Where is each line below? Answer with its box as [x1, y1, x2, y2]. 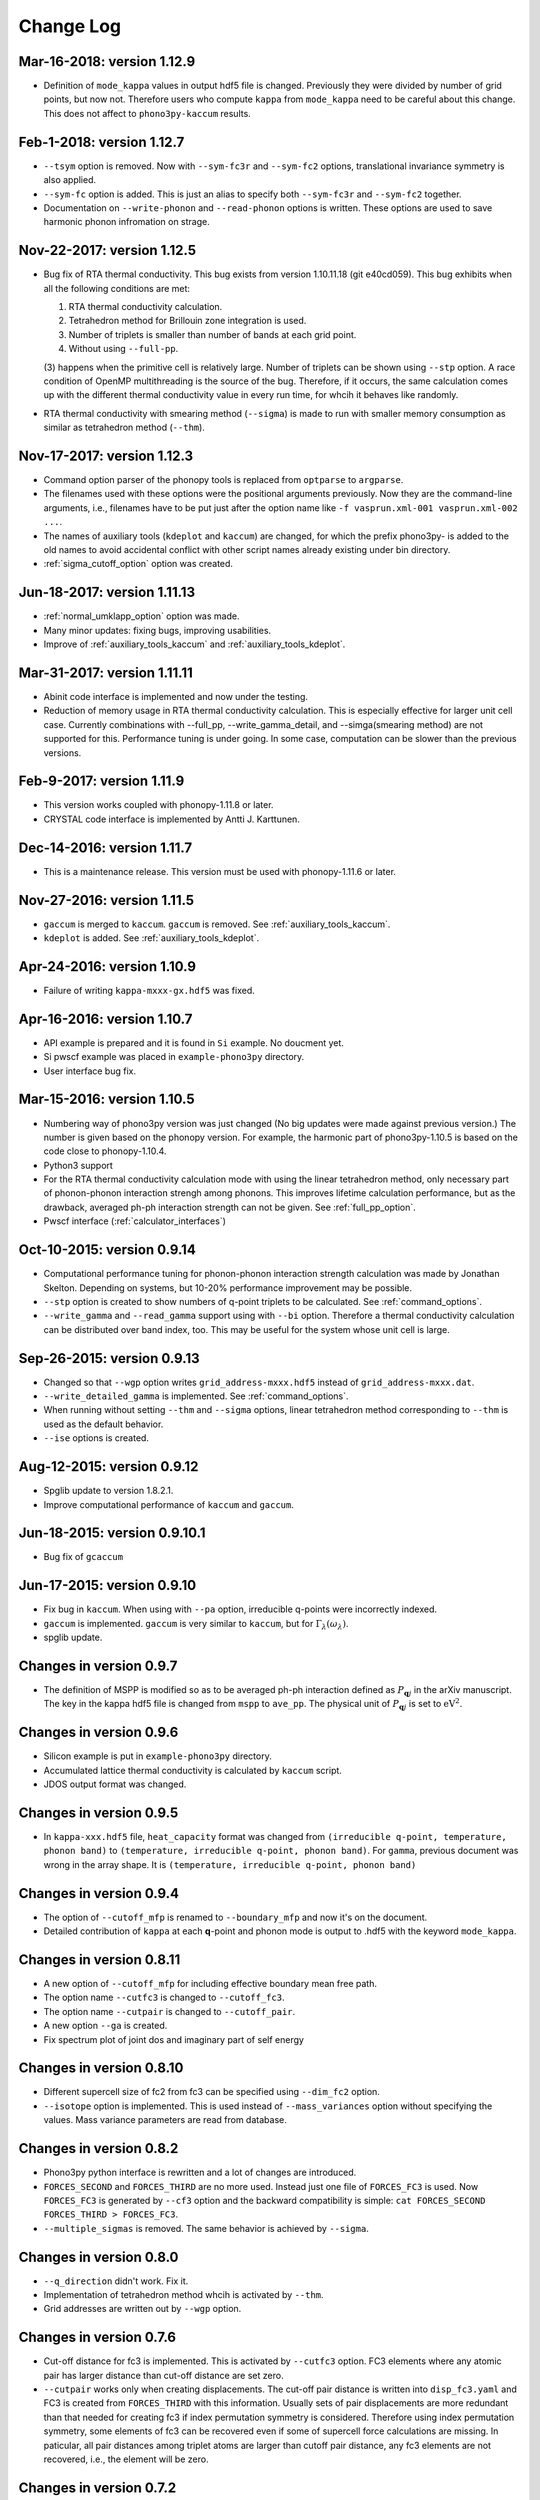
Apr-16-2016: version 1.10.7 [18, 1010, 193, 1027]
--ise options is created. [43, 1432, 150, 1444]
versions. [43, 746, 82, 759]
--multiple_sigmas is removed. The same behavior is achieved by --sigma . [43, 2222, 369, 2234]
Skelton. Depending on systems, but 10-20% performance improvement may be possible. [43, 1281, 413, 1294]
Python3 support [43, 1159, 114, 1171]
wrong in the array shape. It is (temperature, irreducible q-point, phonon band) [43, 1858, 417, 1870]
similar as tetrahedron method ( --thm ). [43, 421, 205, 434]
